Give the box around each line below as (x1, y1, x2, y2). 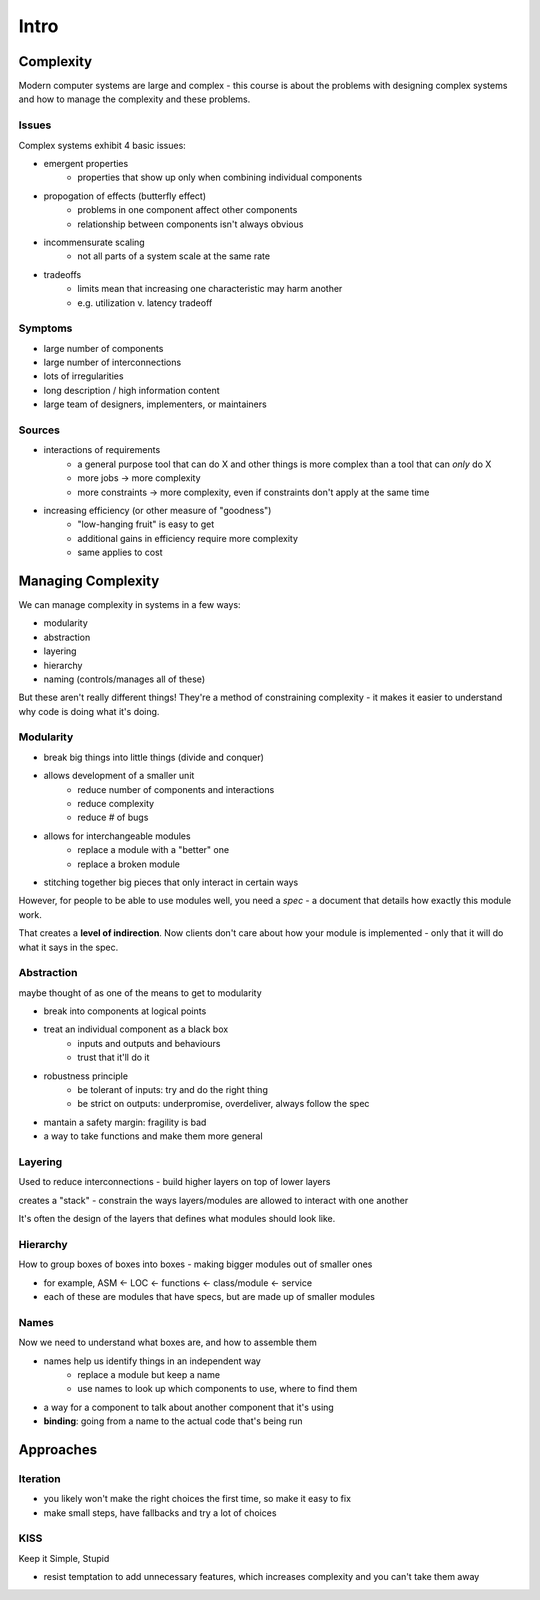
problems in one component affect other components (77, 204, 298, 216)
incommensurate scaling (43, 236, 145, 248)
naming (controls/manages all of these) (43, 673, 205, 685)
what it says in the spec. (18, 941, 119, 953)
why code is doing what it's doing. (18, 705, 160, 717)
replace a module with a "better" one (77, 844, 230, 856)
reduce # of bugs (77, 811, 149, 824)
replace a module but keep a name (77, 1368, 220, 1380)
